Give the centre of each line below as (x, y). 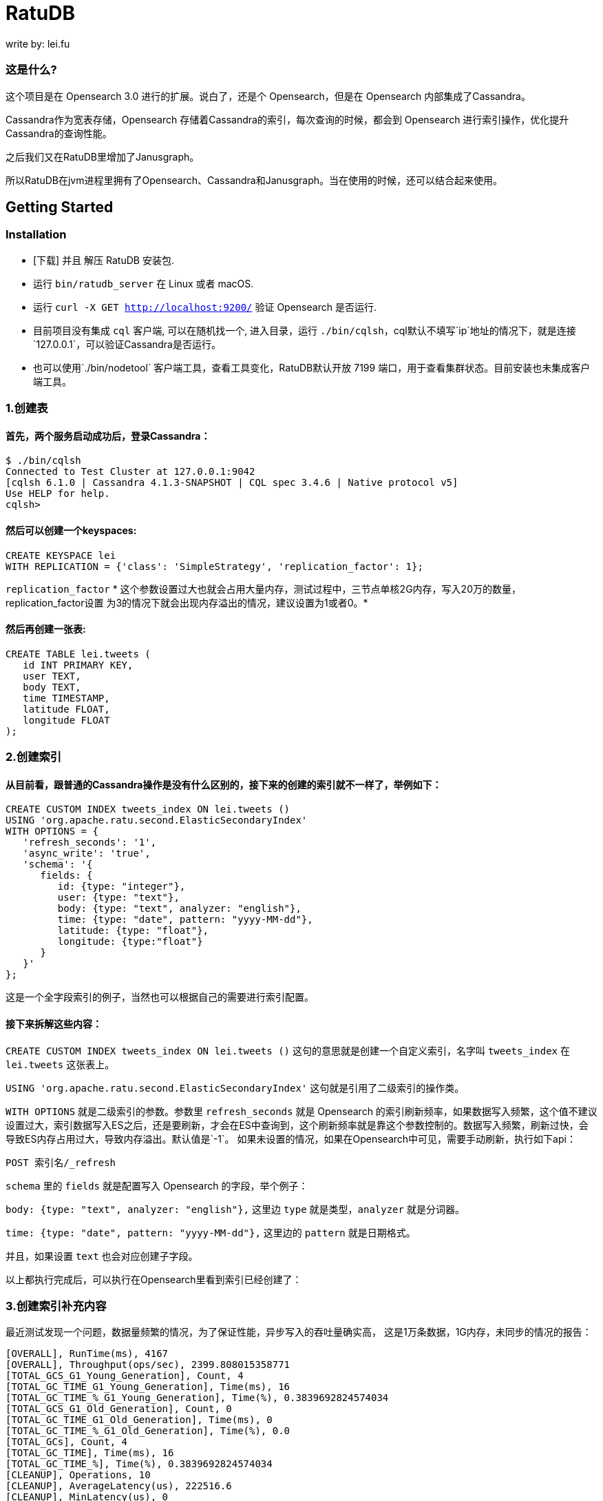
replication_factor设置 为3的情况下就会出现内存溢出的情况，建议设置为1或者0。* (187, 602)
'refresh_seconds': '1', (90, 843)
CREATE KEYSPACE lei (61, 555)
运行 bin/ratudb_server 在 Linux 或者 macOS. (144, 283)
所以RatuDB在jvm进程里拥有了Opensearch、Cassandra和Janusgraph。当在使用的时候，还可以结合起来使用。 (254, 180)
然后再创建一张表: (46, 629)
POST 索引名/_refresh (61, 1162)
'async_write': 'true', (87, 854)
